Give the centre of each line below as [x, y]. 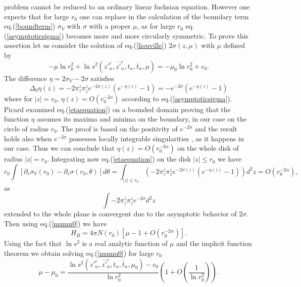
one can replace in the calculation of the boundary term [164, 16]
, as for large [156, 26]
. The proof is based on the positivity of [117, 128]
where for [18, 98]
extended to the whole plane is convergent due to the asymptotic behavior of [120, 214]
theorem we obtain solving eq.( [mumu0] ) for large [79, 253]
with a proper [110, 26]
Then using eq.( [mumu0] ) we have [55, 223]
